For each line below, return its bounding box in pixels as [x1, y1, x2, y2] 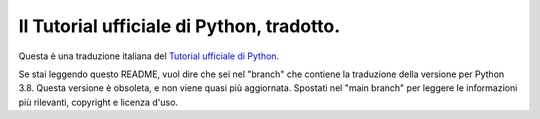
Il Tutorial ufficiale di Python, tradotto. [18, 15, 341, 37]
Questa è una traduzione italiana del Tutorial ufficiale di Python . [18, 50, 280, 62]
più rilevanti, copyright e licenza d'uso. [18, 96, 179, 108]
